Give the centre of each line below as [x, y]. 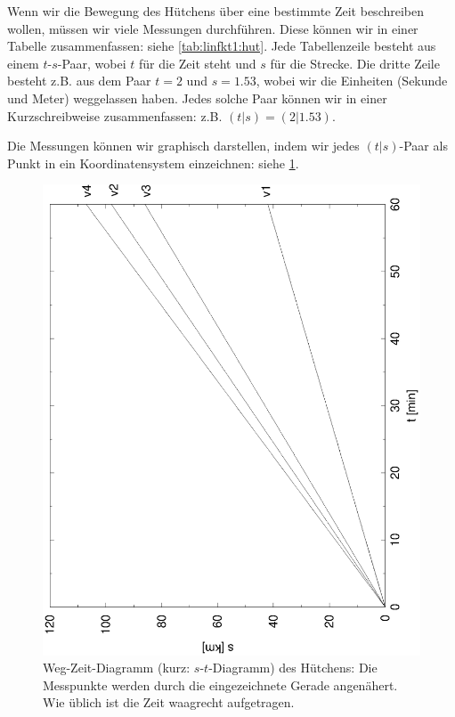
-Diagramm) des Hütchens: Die [293, 668]
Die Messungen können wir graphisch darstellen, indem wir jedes [183, 146]
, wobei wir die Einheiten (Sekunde [352, 81]
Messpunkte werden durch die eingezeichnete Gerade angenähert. [220, 684]
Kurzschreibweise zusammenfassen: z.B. [115, 115]
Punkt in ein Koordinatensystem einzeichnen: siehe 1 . [153, 163]
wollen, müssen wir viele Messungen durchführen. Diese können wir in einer [213, 28]
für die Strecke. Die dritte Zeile [355, 63]
